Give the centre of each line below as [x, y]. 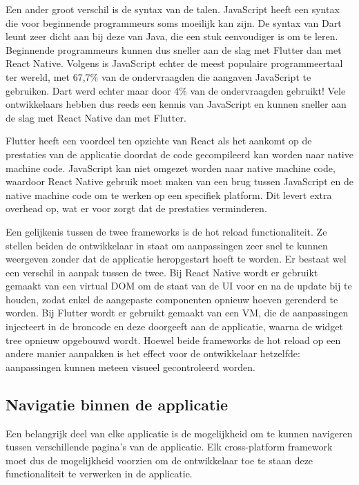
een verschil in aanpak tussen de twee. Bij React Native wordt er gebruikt [162, 272]
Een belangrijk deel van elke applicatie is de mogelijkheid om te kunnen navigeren [179, 433]
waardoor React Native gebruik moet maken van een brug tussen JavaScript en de [179, 181]
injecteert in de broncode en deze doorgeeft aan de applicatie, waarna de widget [174, 326]
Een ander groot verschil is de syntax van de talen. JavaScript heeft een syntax [173, 9]
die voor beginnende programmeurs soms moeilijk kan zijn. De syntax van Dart [174, 22]
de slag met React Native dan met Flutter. [96, 117]
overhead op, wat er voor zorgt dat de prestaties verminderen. [136, 208]
